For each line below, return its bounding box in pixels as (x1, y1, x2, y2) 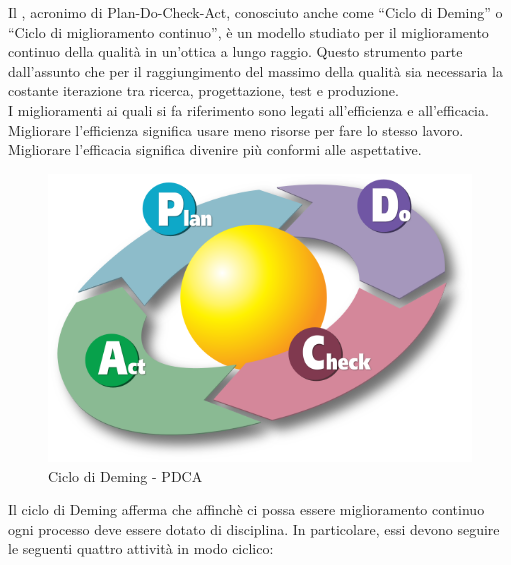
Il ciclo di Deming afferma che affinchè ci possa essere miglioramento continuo (8, 499, 485, 520)
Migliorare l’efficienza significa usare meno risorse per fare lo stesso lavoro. (8, 119, 464, 140)
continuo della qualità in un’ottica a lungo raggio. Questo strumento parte (8, 41, 463, 62)
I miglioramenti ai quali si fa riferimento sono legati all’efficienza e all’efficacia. (8, 99, 489, 120)
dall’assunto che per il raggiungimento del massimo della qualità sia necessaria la (8, 60, 503, 81)
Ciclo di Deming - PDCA (48, 465, 203, 486)
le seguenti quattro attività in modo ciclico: (8, 538, 274, 559)
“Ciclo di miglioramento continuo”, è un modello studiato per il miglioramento (8, 21, 489, 42)
